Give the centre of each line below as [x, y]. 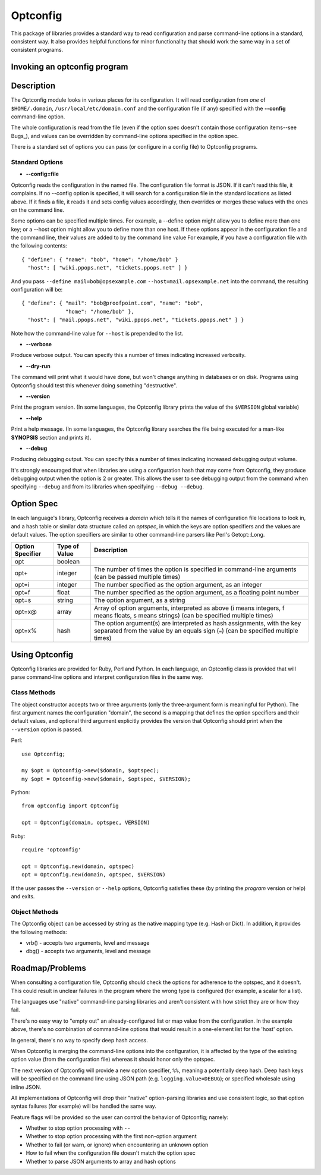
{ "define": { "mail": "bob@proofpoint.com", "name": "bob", [112, 303]
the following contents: [39, 246]
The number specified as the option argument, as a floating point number [197, 592]
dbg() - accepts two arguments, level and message [89, 951]
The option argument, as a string [140, 600]
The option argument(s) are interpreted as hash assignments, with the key [198, 623]
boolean [68, 561]
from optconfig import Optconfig [70, 806]
